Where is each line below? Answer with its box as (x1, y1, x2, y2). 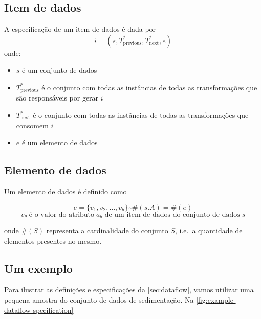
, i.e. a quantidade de (175, 225, 243, 236)
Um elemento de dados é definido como (4, 186, 127, 197)
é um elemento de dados (21, 137, 98, 148)
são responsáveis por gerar (16, 92, 99, 103)
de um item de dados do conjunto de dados (104, 211, 240, 218)
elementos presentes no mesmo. (4, 235, 102, 246)
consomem (16, 119, 49, 130)
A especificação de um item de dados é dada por (4, 24, 156, 34)
